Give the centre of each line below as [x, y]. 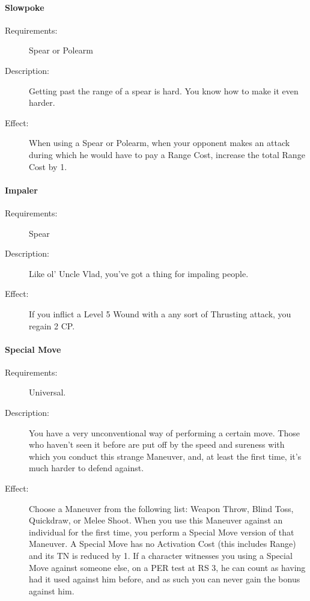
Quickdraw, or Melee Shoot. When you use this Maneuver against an [156, 520]
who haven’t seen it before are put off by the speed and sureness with [157, 444]
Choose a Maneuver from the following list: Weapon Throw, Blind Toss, [161, 508]
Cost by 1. [48, 166]
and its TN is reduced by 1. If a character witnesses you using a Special [161, 556]
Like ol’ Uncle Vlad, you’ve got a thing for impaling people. [139, 273]
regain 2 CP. [52, 325]
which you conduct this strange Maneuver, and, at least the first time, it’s [165, 456]
